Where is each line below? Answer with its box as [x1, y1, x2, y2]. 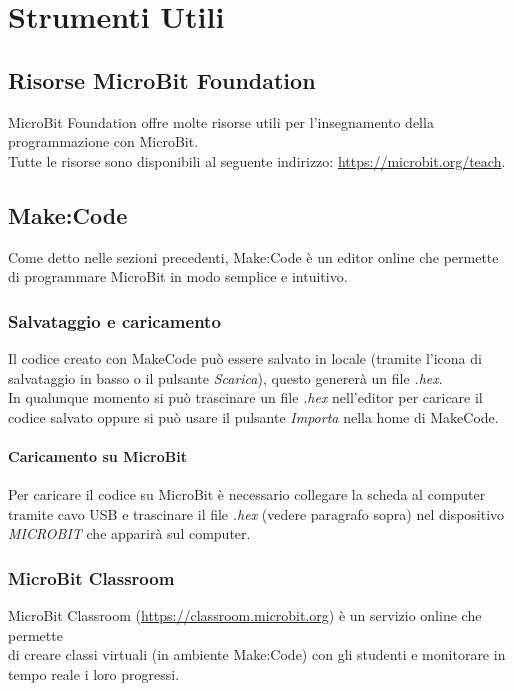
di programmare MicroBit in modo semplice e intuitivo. [8, 266, 348, 287]
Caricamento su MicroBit [8, 445, 187, 466]
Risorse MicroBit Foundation [8, 64, 316, 95]
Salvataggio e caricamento [8, 308, 221, 333]
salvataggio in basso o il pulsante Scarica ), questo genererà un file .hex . [8, 367, 443, 388]
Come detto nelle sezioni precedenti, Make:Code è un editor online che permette [8, 246, 499, 267]
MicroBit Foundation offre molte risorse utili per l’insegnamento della [8, 111, 434, 132]
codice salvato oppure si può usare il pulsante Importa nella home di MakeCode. [8, 406, 499, 427]
